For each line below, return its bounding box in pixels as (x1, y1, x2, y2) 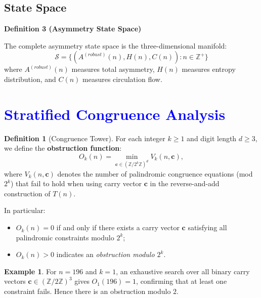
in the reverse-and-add (150, 178, 220, 189)
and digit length (187, 133, 237, 143)
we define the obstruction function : (4, 143, 122, 153)
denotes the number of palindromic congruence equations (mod (57, 168, 253, 179)
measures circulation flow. (82, 73, 162, 84)
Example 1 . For (4, 266, 57, 276)
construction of (4, 188, 51, 198)
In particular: (4, 205, 46, 216)
